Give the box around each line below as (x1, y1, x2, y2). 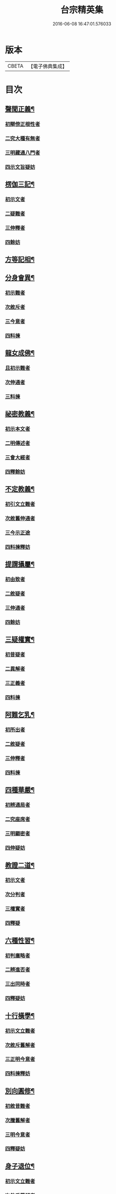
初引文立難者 (5, 501, 36, 508)
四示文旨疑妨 (5, 164, 36, 171)
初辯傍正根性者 (5, 121, 40, 128)
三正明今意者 (5, 1056, 36, 1062)
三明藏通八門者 (5, 150, 40, 156)
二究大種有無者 (5, 135, 40, 142)
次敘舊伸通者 (5, 515, 36, 522)
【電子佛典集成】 (28, 63, 67, 70)
